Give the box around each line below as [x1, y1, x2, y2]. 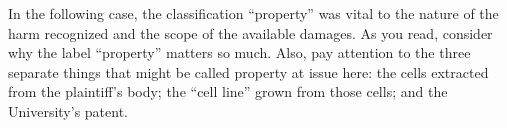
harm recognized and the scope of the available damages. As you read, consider [8, 22, 493, 43]
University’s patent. [8, 100, 128, 121]
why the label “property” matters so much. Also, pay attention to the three [8, 42, 471, 63]
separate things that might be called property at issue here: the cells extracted [8, 61, 489, 82]
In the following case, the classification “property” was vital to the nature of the [8, 3, 499, 23]
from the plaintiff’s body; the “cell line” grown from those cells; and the [8, 81, 448, 102]
